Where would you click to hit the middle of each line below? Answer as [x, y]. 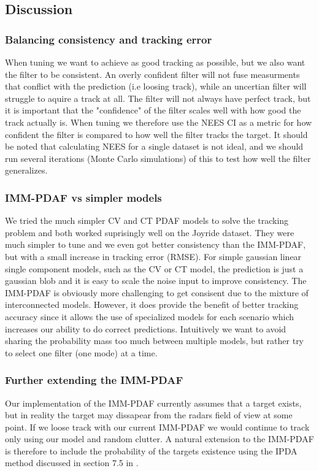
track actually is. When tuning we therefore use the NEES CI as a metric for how [159, 122]
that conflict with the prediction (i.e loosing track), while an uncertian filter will [156, 86]
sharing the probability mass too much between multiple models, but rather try [155, 341]
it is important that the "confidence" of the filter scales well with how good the [153, 110]
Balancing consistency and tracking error [109, 39]
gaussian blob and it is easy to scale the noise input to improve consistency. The [156, 281]
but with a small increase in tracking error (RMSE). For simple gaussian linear [153, 256]
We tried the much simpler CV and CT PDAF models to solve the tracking [147, 220]
